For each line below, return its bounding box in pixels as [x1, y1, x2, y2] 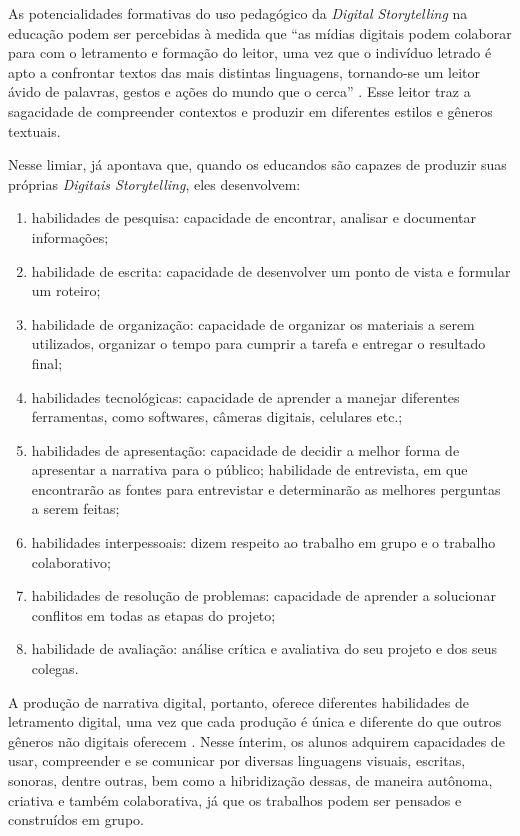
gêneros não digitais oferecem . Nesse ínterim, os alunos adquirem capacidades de [8, 730, 505, 751]
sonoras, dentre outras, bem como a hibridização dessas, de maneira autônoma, [8, 770, 493, 790]
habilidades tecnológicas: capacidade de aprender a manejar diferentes [31, 386, 460, 407]
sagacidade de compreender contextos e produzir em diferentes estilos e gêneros [8, 100, 493, 121]
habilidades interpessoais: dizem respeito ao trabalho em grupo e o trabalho [31, 532, 496, 553]
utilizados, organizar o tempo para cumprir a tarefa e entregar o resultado [31, 333, 486, 354]
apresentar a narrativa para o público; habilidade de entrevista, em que [31, 459, 468, 480]
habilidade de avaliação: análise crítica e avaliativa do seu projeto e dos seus [31, 638, 497, 659]
